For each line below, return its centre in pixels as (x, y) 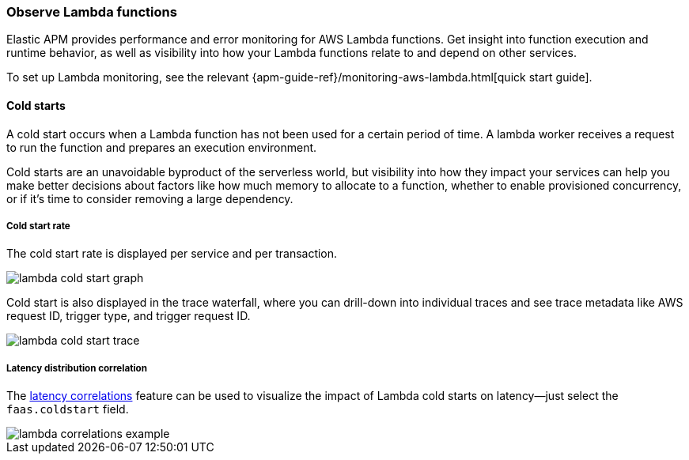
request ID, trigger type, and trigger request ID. (129, 316)
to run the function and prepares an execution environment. (162, 147)
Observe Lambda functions (92, 12)
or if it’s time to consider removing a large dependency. (150, 198)
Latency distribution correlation (77, 368)
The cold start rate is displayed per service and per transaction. (172, 254)
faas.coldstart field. (68, 409)
